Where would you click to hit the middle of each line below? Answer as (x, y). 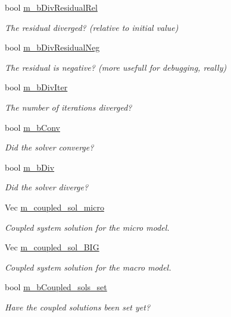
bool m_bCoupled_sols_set (56, 287)
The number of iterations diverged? (68, 107)
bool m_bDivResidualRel (51, 7)
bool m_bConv (32, 127)
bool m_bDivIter (36, 87)
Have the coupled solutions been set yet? (78, 307)
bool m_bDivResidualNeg (52, 47)
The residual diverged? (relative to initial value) (92, 27)
